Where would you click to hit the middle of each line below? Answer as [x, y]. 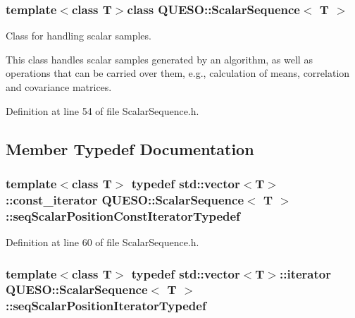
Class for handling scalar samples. [79, 36]
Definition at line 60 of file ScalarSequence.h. [102, 242]
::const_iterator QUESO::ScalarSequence [125, 199]
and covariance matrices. [59, 87]
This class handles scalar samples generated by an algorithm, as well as [159, 59]
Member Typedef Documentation [130, 148]
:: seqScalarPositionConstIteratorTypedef [123, 215]
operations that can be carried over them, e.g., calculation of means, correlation [178, 73]
